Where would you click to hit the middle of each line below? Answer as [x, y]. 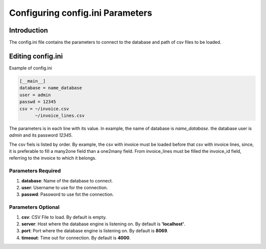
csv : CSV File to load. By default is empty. [64, 217]
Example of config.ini [31, 68]
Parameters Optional [34, 207]
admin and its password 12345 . [41, 135]
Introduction [29, 30]
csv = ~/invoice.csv [44, 109]
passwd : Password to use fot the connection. [67, 194]
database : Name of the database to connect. [67, 180]
